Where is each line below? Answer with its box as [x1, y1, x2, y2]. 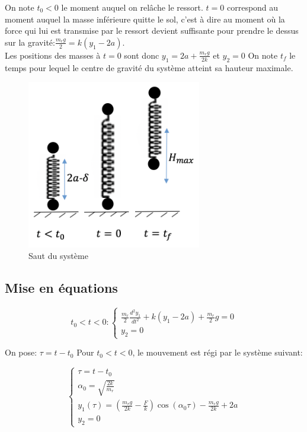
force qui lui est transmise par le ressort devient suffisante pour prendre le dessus [5, 24, 299, 37]
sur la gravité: [5, 36, 55, 48]
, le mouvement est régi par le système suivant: [132, 346, 303, 359]
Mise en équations [5, 279, 118, 297]
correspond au [226, 1, 279, 13]
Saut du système [28, 249, 88, 262]
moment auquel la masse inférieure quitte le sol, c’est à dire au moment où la [5, 12, 285, 25]
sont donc [124, 49, 159, 61]
